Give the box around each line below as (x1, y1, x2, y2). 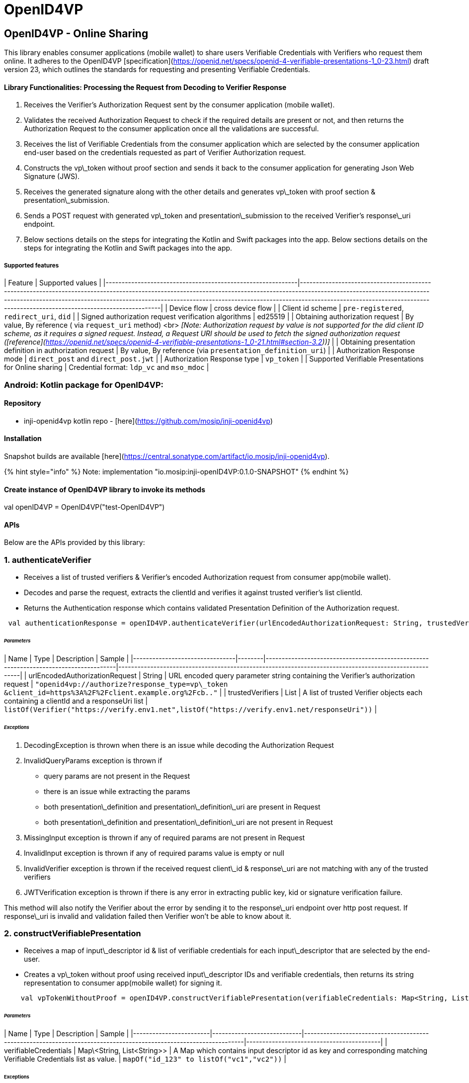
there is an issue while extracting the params (44, 787, 190, 796)
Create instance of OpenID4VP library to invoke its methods (4, 485, 206, 494)
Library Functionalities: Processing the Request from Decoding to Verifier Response (4, 83, 287, 91)
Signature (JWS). (24, 172, 80, 181)
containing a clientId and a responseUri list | (4, 696, 148, 705)
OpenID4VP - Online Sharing (4, 27, 149, 40)
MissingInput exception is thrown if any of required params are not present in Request (24, 833, 305, 842)
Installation (4, 434, 42, 443)
